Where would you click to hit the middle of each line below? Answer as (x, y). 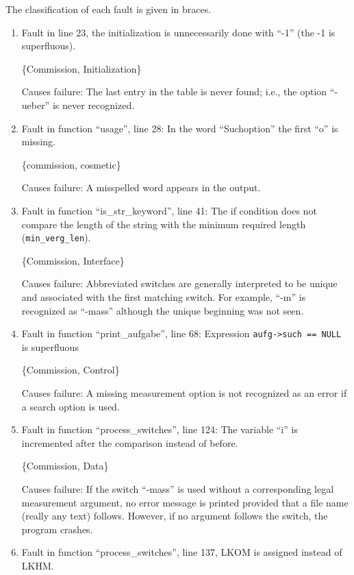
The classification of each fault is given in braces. (109, 9)
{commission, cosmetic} (71, 164)
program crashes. (57, 529)
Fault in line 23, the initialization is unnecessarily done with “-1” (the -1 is (178, 32)
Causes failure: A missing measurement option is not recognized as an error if (184, 393)
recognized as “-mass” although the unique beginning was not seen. (163, 310)
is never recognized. (93, 105)
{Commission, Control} (71, 370)
